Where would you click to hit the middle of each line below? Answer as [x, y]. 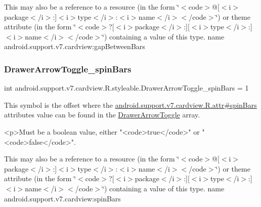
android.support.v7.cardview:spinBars [62, 198]
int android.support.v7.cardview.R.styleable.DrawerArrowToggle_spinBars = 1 [126, 88]
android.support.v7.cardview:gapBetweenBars [75, 46]
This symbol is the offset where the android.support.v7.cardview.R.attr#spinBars [130, 105]
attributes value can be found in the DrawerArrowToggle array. [102, 115]
